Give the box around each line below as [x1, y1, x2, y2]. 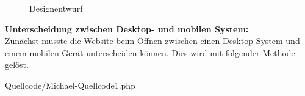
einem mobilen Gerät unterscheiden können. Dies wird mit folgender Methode [5, 46, 295, 59]
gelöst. [5, 58, 29, 71]
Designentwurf [29, 2, 83, 14]
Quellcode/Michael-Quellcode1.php [5, 78, 135, 91]
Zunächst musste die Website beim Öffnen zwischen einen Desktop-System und [5, 34, 300, 47]
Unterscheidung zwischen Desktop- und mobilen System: [5, 22, 249, 35]
